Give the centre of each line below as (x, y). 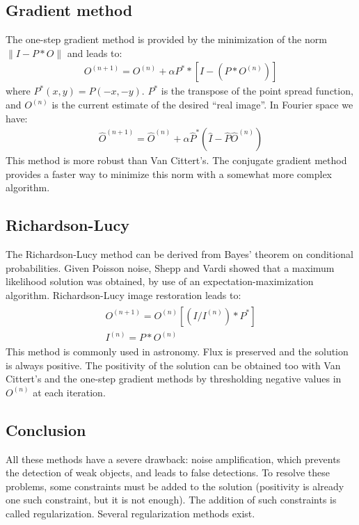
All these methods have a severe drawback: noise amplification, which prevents (173, 459)
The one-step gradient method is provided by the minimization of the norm (166, 39)
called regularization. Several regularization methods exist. (130, 514)
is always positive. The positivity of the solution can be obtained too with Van (173, 365)
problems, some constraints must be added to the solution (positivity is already (175, 486)
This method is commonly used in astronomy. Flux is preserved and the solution (177, 352)
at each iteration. (69, 392)
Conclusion (46, 429)
